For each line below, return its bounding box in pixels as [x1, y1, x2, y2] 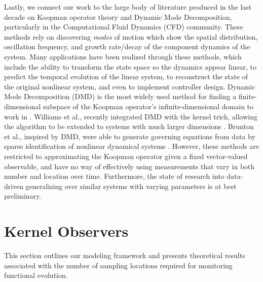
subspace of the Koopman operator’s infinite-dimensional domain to [43, 101, 254, 111]
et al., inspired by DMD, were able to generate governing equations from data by [4, 131, 255, 141]
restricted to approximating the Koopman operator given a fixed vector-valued [4, 150, 248, 161]
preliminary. [4, 191, 42, 201]
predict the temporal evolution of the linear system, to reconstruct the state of [4, 71, 248, 82]
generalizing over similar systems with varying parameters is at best [25, 180, 237, 191]
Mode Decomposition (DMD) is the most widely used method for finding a [4, 91, 237, 102]
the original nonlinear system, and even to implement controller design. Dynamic [4, 81, 255, 91]
